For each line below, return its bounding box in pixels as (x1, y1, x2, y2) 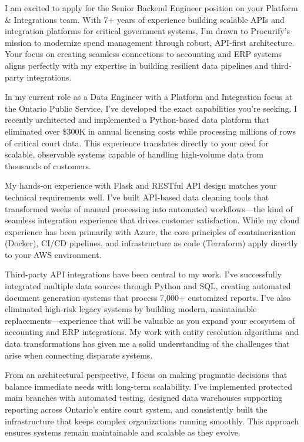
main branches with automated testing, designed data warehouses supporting (5, 391, 283, 404)
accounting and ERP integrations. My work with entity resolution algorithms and (5, 326, 299, 338)
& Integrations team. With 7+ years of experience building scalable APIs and (5, 13, 285, 25)
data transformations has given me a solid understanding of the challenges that (5, 337, 290, 350)
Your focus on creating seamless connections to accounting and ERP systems (5, 48, 282, 60)
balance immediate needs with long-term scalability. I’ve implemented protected (5, 380, 293, 392)
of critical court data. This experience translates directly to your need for (5, 136, 269, 149)
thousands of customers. (5, 159, 91, 172)
